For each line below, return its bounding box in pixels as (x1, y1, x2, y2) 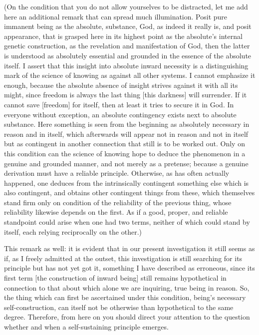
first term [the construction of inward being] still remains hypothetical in (4, 273, 227, 283)
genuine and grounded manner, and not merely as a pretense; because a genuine (4, 158, 249, 168)
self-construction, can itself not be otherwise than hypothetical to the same (4, 302, 234, 312)
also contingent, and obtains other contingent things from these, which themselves (4, 187, 255, 198)
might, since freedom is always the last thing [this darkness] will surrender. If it (4, 89, 247, 100)
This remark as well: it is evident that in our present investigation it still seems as (4, 243, 255, 254)
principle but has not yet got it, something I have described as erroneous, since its (4, 263, 255, 273)
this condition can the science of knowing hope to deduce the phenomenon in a (4, 148, 246, 158)
